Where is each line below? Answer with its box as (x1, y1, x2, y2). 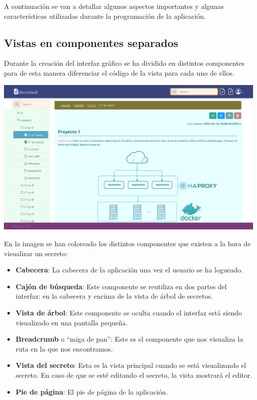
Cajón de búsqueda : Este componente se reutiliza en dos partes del (15, 281, 227, 291)
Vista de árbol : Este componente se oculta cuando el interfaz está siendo (15, 307, 242, 317)
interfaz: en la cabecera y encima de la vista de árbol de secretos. (15, 291, 213, 301)
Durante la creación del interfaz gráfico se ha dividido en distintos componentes (4, 58, 245, 68)
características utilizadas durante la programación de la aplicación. (4, 10, 206, 21)
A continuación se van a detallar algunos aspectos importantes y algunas (4, 1, 224, 11)
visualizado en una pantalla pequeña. (15, 317, 128, 327)
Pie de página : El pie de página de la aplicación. (15, 386, 168, 397)
